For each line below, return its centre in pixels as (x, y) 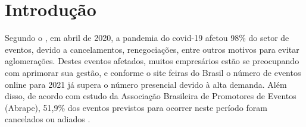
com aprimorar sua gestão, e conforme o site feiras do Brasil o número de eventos (153, 72)
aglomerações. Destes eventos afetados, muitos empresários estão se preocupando (152, 61)
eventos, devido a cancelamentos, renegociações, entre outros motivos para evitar (152, 49)
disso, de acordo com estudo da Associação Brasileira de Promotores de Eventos (151, 96)
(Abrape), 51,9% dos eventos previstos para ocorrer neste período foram (136, 107)
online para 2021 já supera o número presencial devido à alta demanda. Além (146, 84)
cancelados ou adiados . (48, 119)
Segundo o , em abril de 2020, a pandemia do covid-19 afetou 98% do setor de (147, 38)
